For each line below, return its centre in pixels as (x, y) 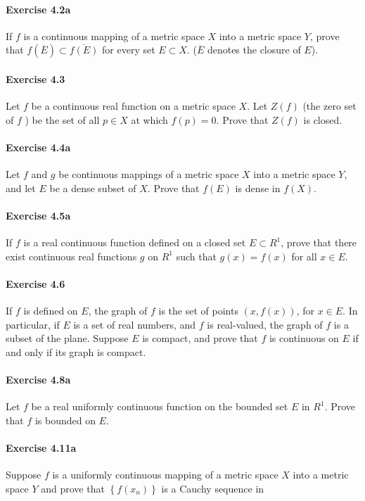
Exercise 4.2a (38, 9)
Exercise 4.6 (36, 283)
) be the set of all (62, 119)
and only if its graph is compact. (76, 351)
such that (196, 256)
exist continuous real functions (71, 256)
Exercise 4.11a (41, 448)
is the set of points (198, 311)
